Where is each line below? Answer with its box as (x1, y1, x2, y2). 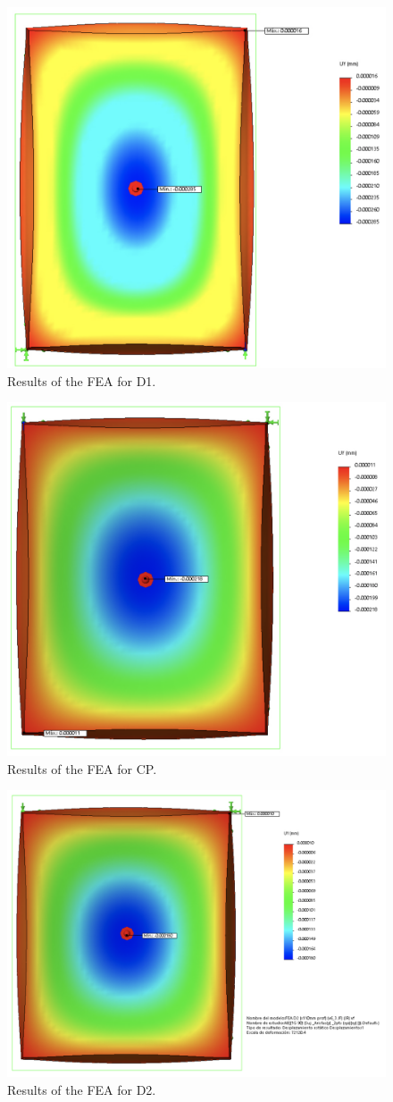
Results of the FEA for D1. (7, 371, 156, 390)
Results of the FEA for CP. (7, 759, 157, 778)
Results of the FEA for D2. (7, 1080, 156, 1098)
